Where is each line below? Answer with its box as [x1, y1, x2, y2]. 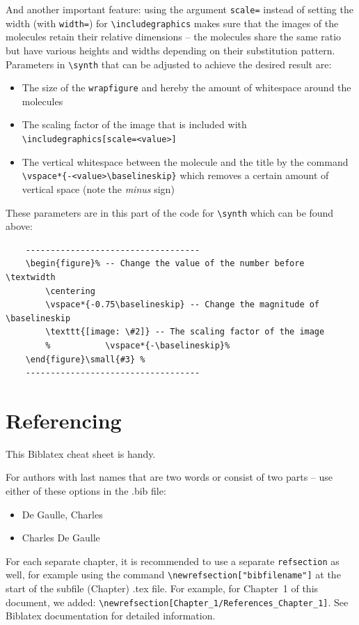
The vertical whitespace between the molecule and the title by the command [22, 154, 349, 169]
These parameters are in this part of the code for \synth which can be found [6, 205, 334, 219]
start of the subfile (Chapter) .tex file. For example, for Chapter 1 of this [6, 581, 319, 596]
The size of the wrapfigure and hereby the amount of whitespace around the [22, 80, 351, 95]
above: [6, 219, 33, 233]
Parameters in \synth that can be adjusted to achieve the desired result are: [6, 56, 332, 71]
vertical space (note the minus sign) [22, 181, 175, 196]
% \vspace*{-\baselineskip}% [45, 340, 230, 350]
